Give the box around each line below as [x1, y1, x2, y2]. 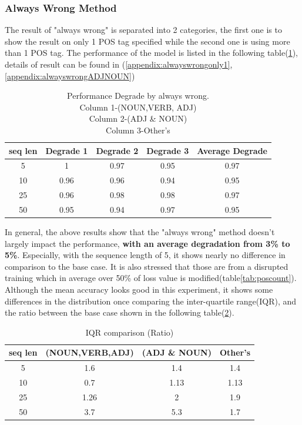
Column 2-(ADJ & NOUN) [89, 112, 187, 125]
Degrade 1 [45, 144, 88, 156]
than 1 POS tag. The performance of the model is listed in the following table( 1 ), [5, 46, 298, 59]
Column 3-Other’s [106, 123, 170, 136]
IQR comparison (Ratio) [85, 326, 174, 338]
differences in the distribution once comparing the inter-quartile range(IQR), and [5, 295, 297, 307]
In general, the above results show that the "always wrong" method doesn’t [5, 226, 275, 238]
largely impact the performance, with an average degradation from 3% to [5, 237, 290, 249]
